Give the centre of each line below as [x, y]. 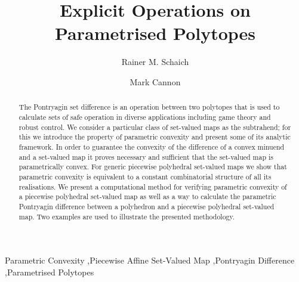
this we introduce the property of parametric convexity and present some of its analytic [155, 137]
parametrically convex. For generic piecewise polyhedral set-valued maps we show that [153, 167]
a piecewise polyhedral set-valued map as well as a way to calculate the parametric [147, 196]
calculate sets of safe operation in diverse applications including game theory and [145, 117]
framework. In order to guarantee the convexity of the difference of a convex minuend [152, 146]
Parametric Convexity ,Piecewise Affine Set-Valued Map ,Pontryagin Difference [150, 260]
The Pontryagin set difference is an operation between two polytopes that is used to [149, 107]
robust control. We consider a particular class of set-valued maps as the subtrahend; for [155, 127]
